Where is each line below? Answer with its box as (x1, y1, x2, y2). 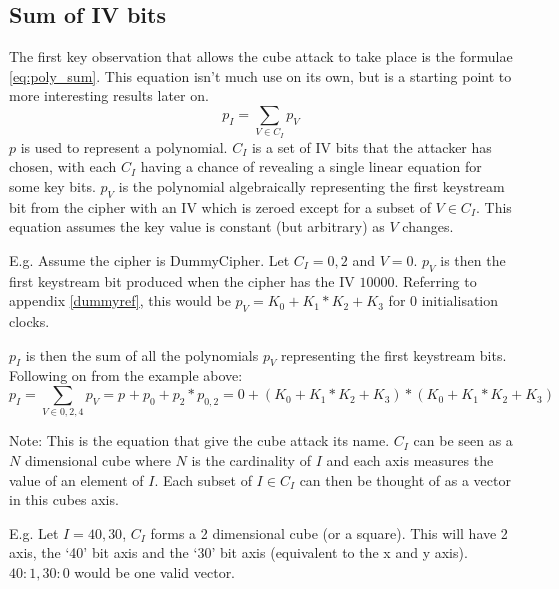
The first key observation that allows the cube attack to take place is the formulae (9, 46, 513, 67)
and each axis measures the (326, 449, 494, 470)
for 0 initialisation (388, 290, 499, 311)
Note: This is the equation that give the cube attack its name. (9, 430, 390, 451)
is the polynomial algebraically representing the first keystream (118, 175, 505, 196)
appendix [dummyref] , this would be (9, 290, 231, 311)
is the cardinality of (191, 449, 311, 470)
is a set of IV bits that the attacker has (251, 136, 492, 157)
